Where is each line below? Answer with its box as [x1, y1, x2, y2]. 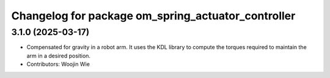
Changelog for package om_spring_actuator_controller [11, 9, 296, 22]
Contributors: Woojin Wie [26, 60, 90, 68]
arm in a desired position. [26, 52, 91, 59]
